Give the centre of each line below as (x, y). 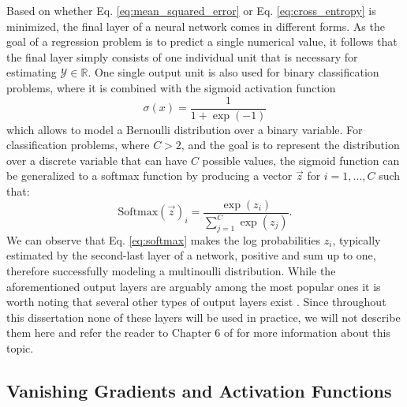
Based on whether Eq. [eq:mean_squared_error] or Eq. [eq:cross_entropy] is (191, 10)
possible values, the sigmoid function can (301, 160)
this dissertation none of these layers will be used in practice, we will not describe (203, 317)
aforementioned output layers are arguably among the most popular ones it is (194, 286)
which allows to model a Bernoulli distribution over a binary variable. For (185, 129)
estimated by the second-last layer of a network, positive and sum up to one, (191, 255)
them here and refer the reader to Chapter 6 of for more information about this (198, 332)
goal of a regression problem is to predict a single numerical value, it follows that (202, 41)
